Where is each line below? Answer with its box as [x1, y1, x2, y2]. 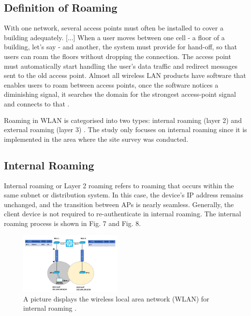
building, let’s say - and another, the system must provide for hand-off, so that [4, 42, 237, 52]
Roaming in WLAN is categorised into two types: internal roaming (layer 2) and [4, 115, 242, 125]
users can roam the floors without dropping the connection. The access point [4, 51, 231, 61]
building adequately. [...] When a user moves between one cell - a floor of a [4, 32, 225, 42]
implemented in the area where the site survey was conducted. [4, 134, 189, 144]
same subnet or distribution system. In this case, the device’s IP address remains [4, 190, 244, 200]
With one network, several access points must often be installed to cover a [4, 23, 223, 33]
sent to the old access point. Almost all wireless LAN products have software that [4, 70, 246, 80]
